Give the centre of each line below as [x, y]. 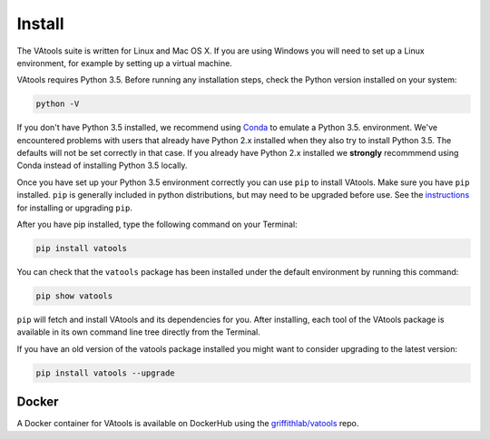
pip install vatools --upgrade [106, 373]
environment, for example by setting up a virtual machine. [125, 63]
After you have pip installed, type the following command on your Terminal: [157, 224]
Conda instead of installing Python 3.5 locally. [102, 166]
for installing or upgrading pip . [75, 208]
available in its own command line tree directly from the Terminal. [138, 332]
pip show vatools [74, 296]
